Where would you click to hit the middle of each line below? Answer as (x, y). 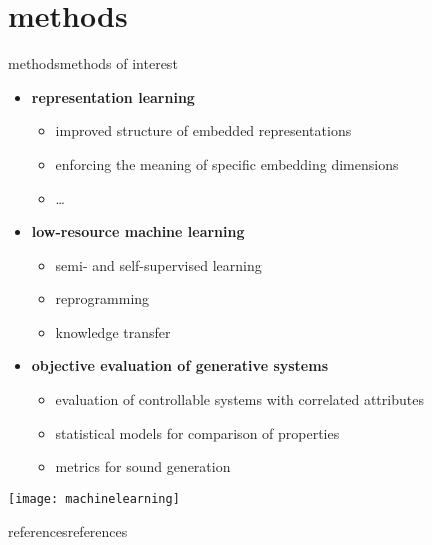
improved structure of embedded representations (203, 130)
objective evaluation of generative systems (179, 365)
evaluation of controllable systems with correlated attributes (239, 399)
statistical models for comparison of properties (197, 432)
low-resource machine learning (138, 231)
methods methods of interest (93, 63)
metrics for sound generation (143, 466)
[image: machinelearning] (94, 498)
